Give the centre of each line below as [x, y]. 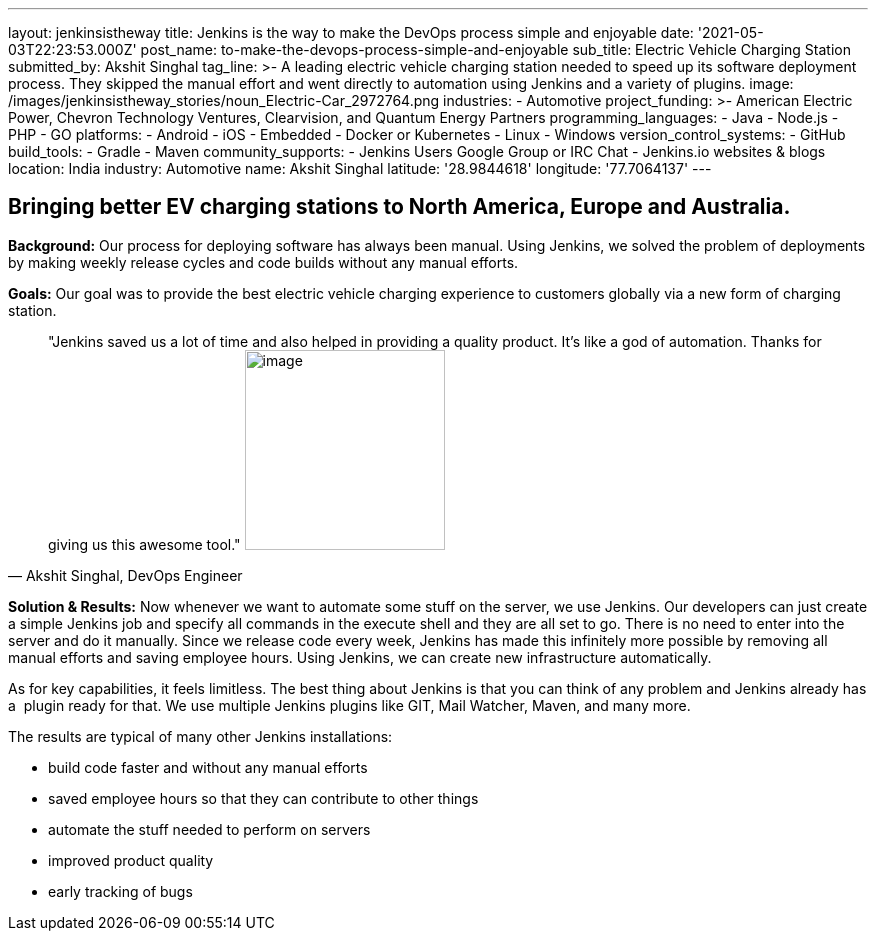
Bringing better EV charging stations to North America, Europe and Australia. [399, 207]
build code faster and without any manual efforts [208, 767]
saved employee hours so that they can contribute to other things [263, 798]
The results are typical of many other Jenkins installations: [200, 736]
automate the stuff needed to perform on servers [209, 829]
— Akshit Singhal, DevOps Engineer [125, 575]
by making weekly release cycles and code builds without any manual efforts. [263, 262]
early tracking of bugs [120, 891]
